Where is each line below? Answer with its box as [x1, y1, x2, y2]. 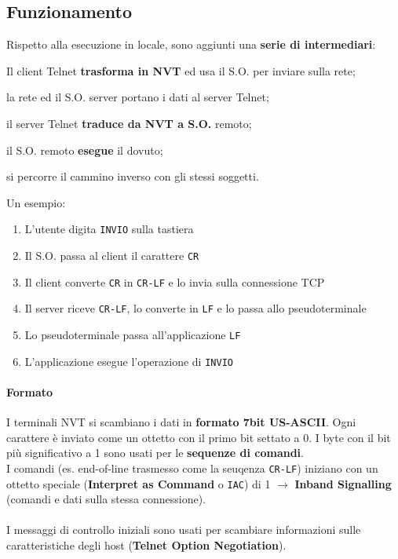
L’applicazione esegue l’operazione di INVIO [24, 353, 233, 369]
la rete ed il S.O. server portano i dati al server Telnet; [6, 89, 269, 105]
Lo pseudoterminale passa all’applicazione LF [24, 326, 241, 342]
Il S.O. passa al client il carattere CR [24, 247, 199, 264]
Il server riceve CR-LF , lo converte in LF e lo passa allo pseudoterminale [24, 300, 367, 316]
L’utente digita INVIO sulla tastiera [24, 221, 194, 237]
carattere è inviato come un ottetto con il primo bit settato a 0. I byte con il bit [6, 429, 391, 445]
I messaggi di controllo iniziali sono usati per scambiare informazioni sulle [6, 521, 361, 538]
